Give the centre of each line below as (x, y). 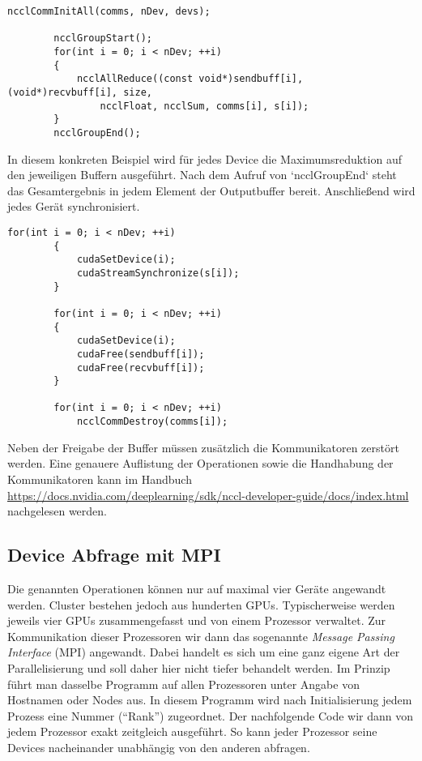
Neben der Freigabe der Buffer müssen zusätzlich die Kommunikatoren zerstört (203, 447)
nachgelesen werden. (57, 511)
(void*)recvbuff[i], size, (80, 92)
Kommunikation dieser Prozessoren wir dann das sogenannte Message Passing (201, 636)
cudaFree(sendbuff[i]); (141, 354)
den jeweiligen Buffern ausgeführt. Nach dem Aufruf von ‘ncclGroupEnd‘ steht (202, 175)
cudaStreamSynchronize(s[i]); (158, 273)
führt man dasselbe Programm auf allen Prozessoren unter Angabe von (183, 684)
